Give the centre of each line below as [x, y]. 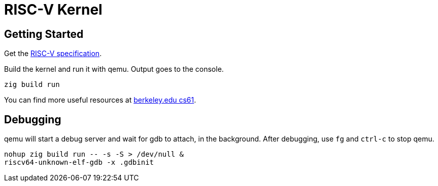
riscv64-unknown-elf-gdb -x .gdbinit [79, 162]
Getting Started [44, 34]
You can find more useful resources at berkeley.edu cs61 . [100, 100]
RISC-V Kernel [53, 10]
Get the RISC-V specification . [53, 54]
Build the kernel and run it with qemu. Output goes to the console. [114, 69]
